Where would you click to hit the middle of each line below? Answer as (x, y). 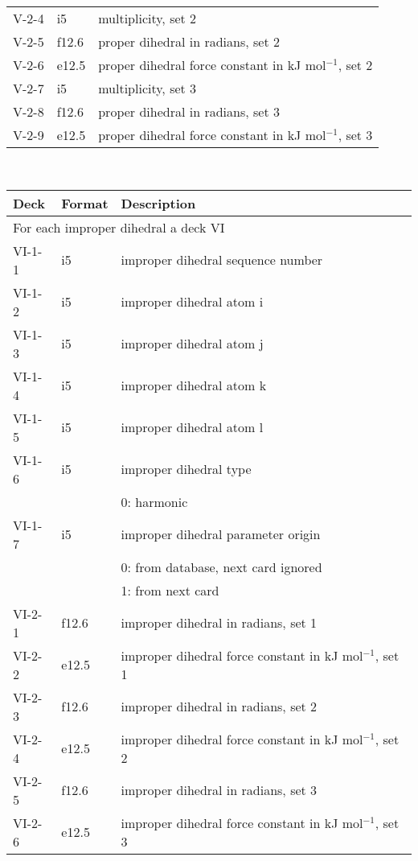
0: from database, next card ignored (221, 566)
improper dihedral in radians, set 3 (219, 790)
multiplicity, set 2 (148, 18)
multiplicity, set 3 (148, 88)
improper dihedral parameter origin (221, 534)
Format (85, 203)
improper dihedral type (186, 469)
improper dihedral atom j (192, 344)
